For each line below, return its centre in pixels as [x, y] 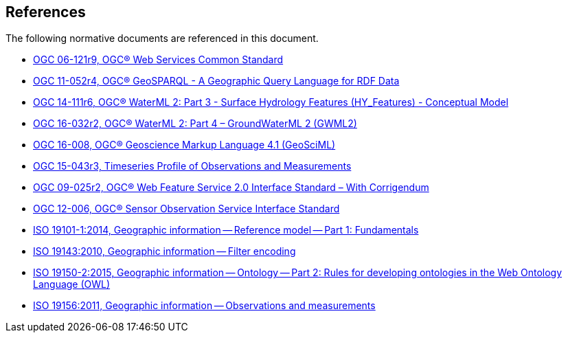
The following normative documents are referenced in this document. [162, 38]
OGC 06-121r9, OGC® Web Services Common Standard [158, 60]
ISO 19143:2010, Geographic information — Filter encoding [164, 251]
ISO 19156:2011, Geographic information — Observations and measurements [204, 306]
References [46, 12]
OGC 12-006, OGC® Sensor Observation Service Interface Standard [186, 209]
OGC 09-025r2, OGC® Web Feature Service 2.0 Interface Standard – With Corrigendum [231, 188]
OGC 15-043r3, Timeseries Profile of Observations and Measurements [192, 166]
